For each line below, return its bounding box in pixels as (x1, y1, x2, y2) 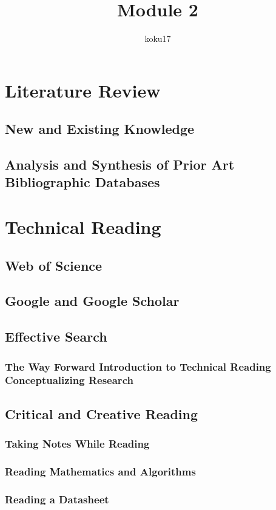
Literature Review (5, 78, 161, 102)
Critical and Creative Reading (5, 404, 198, 423)
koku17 (144, 32, 171, 45)
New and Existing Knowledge (5, 119, 195, 138)
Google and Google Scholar (5, 291, 180, 310)
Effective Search (5, 327, 107, 346)
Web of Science (5, 256, 103, 274)
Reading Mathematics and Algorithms (5, 463, 196, 479)
